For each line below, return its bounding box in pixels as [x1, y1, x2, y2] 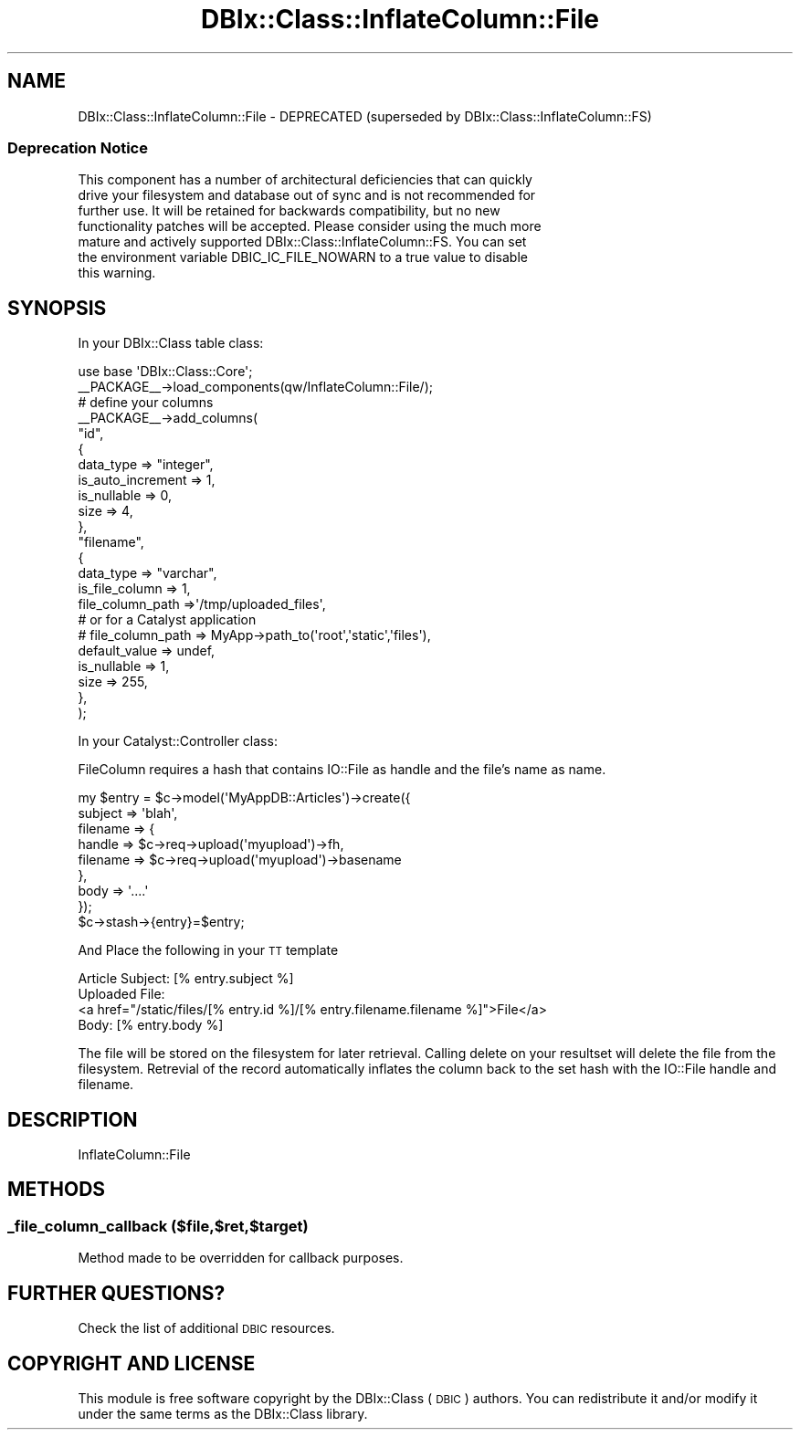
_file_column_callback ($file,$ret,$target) [7, 1216, 309, 1235]
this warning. [78, 265, 156, 281]
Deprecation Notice [7, 138, 148, 157]
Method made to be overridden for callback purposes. [78, 1250, 404, 1266]
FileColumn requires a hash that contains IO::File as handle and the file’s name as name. [78, 761, 606, 778]
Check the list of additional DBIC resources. [78, 1320, 335, 1337]
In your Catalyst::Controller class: [78, 733, 278, 750]
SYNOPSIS [7, 296, 107, 320]
